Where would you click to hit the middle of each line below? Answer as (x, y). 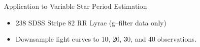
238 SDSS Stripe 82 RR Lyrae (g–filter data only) (91, 22)
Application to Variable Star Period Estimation (76, 6)
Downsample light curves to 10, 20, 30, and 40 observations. (106, 39)
